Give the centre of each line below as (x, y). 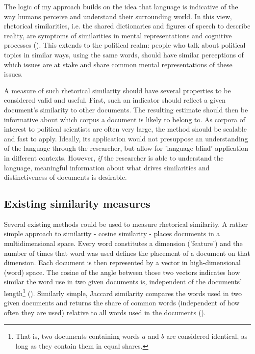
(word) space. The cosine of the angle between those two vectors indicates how (122, 272)
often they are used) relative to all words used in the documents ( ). (105, 312)
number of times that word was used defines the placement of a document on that (127, 253)
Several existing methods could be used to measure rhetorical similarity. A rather (126, 224)
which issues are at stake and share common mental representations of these (118, 64)
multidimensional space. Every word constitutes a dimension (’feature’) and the (123, 243)
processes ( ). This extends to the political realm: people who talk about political (125, 45)
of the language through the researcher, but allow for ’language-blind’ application (126, 148)
